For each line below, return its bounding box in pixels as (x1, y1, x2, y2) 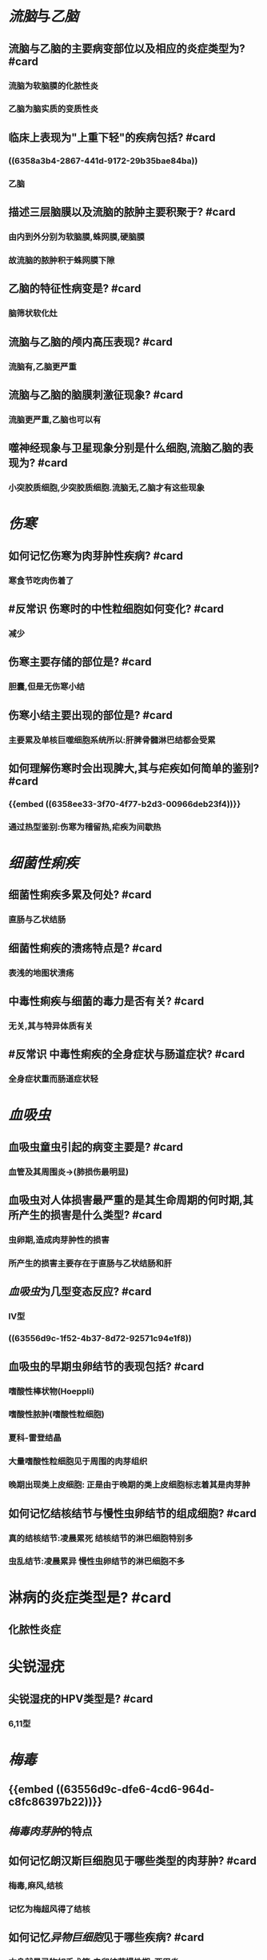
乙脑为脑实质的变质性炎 (8, 103, 98, 114)
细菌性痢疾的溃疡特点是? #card (8, 941, 162, 955)
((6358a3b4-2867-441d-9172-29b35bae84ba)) (8, 155, 198, 166)
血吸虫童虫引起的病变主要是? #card (8, 1140, 184, 1154)
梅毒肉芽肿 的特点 (8, 1824, 93, 1838)
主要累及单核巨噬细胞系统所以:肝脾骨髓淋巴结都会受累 (8, 734, 216, 745)
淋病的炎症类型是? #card (8, 1588, 172, 1607)
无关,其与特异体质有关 (8, 1020, 94, 1032)
